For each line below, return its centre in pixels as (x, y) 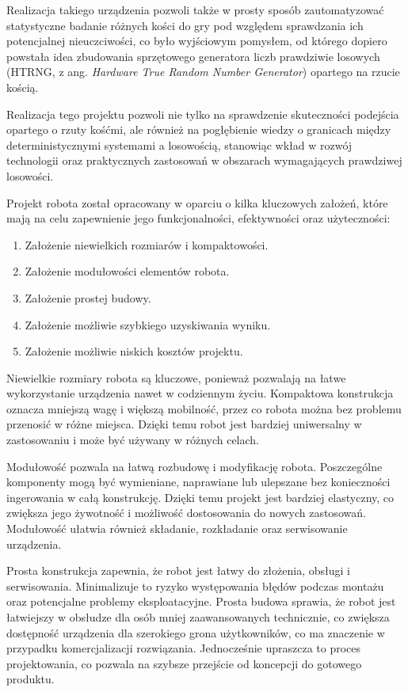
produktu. (31, 679)
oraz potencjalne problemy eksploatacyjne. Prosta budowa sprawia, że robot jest (201, 601)
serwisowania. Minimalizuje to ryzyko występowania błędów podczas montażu (195, 586)
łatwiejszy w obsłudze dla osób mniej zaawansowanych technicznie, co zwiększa (198, 617)
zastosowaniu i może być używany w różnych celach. (133, 440)
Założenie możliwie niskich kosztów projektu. (134, 351)
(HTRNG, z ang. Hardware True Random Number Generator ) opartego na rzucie (203, 72)
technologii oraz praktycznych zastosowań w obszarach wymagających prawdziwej (204, 160)
